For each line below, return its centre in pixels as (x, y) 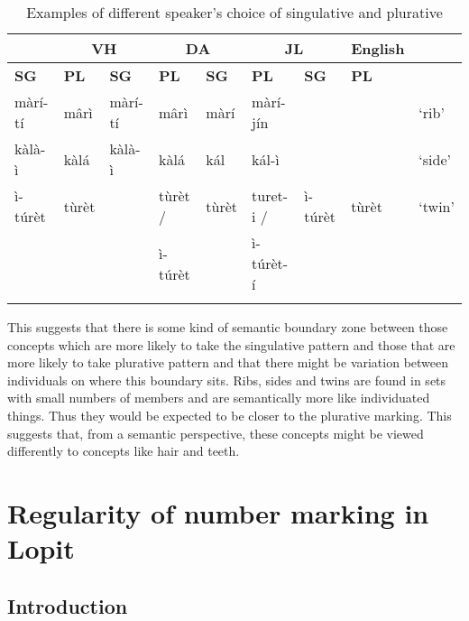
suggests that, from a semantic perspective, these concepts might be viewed (216, 433)
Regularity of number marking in (218, 512)
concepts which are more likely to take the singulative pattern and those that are (231, 344)
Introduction (68, 605)
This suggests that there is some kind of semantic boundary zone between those (228, 327)
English (378, 48)
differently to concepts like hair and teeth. (124, 451)
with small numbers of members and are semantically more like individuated (219, 398)
